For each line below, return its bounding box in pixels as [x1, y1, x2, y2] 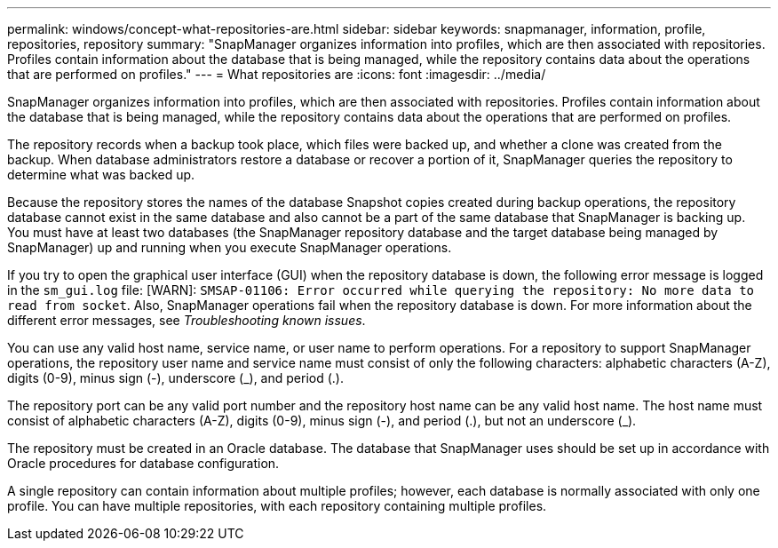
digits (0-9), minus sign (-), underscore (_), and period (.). [7, 370, 344, 385]
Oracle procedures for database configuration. [7, 456, 280, 471]
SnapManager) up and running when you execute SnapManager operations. [7, 240, 452, 255]
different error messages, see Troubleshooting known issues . [7, 313, 366, 328]
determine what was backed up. [7, 167, 195, 182]
